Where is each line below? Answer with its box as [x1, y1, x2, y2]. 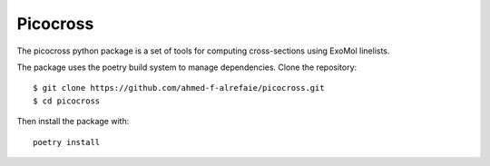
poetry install [33, 137, 101, 147]
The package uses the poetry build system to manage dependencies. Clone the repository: [16, 62, 358, 73]
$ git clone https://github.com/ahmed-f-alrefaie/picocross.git [33, 83, 326, 93]
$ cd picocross [33, 95, 101, 106]
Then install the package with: [16, 116, 130, 127]
